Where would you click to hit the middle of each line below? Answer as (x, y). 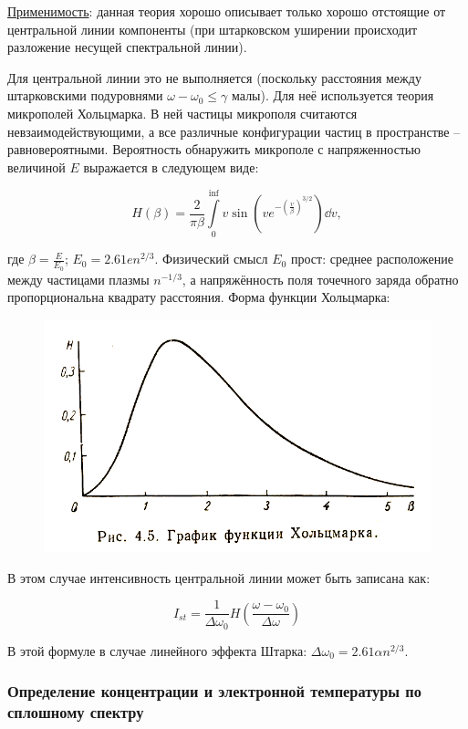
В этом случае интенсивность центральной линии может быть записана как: (219, 577)
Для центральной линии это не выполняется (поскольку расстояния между (214, 77)
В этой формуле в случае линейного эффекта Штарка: (157, 650)
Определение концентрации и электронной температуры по (214, 691)
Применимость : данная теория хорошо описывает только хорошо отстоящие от (227, 11)
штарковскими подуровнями (85, 95)
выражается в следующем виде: (171, 167)
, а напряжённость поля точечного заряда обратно (320, 279)
